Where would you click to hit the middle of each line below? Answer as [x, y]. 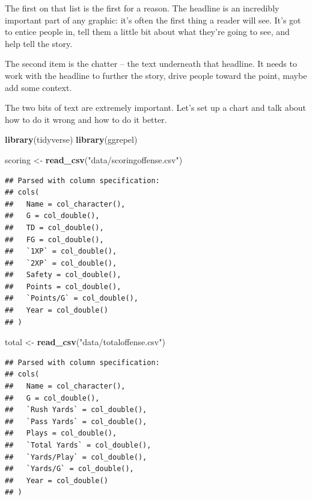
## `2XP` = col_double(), [61, 263]
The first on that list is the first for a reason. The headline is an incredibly [142, 8]
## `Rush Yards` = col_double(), [76, 410]
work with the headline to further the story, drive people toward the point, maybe [156, 75]
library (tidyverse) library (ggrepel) [71, 139]
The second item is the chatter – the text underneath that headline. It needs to [151, 64]
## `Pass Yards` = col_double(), [76, 421]
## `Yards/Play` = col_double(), [76, 457]
